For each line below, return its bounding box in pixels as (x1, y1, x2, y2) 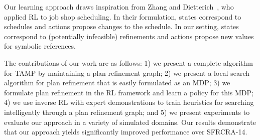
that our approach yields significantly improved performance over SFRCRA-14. (4, 126, 247, 137)
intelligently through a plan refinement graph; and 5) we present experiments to (4, 106, 250, 117)
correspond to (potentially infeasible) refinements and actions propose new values (4, 31, 254, 41)
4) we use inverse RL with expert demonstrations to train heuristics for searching (4, 97, 254, 107)
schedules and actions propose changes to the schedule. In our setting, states (4, 21, 239, 32)
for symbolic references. (4, 41, 76, 51)
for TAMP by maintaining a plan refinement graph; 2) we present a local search (4, 67, 249, 78)
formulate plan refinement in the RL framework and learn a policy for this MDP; (4, 87, 253, 97)
